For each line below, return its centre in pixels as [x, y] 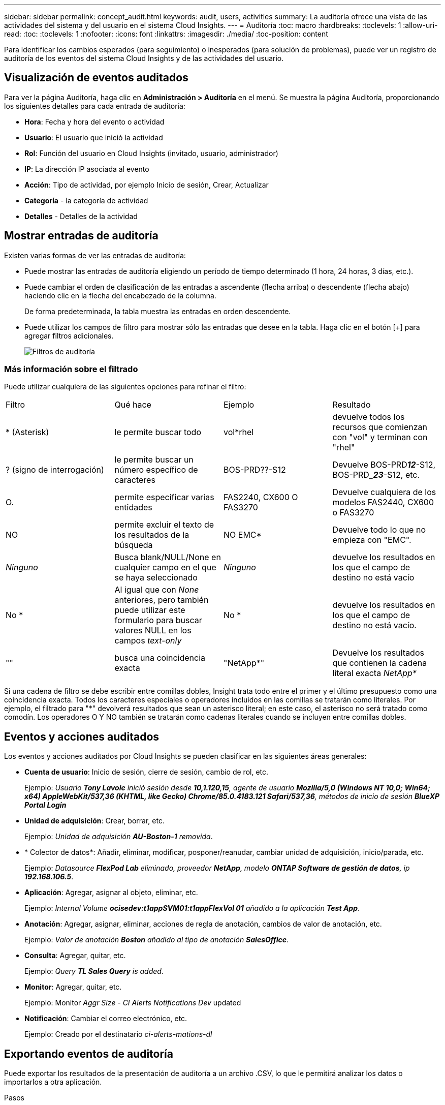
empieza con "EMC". [372, 540]
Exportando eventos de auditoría [89, 1054]
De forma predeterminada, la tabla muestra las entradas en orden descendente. [158, 311]
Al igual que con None [157, 590]
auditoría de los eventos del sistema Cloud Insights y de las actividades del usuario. [144, 58]
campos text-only [148, 641]
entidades [133, 508]
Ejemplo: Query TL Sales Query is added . [94, 971]
